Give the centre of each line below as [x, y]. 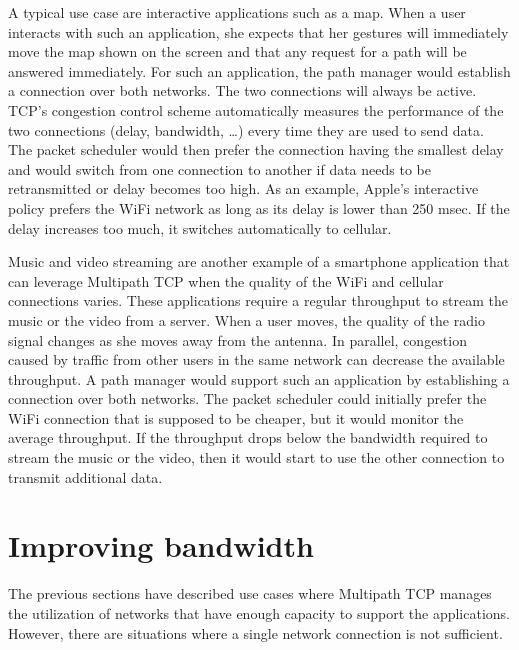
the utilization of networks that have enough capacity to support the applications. [259, 612]
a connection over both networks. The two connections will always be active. [242, 90]
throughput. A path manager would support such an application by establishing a [259, 378]
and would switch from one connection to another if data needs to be [219, 168]
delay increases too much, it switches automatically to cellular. [200, 227]
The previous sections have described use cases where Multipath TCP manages [250, 593]
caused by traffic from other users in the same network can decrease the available [256, 359]
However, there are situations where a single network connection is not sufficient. [255, 632]
